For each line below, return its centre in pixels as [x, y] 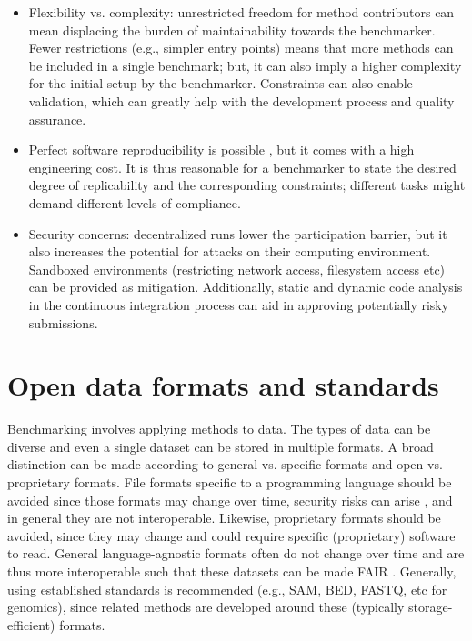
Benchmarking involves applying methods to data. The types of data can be [219, 429]
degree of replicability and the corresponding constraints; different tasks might [247, 185]
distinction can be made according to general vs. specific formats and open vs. [225, 464]
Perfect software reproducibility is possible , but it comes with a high [221, 150]
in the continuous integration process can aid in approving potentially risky [239, 304]
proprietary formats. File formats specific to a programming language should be [230, 482]
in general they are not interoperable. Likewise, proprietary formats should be [224, 518]
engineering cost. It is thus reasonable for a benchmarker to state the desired [242, 167]
